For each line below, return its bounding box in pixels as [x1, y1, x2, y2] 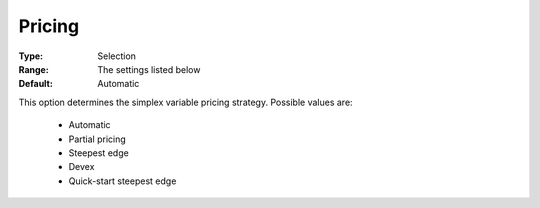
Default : [18, 78, 54, 90]
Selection [97, 50, 137, 62]
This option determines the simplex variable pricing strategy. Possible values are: [18, 96, 354, 108]
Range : [18, 63, 49, 75]
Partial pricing [68, 133, 127, 145]
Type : [18, 50, 44, 62]
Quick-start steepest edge [68, 175, 177, 187]
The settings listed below [97, 63, 201, 75]
